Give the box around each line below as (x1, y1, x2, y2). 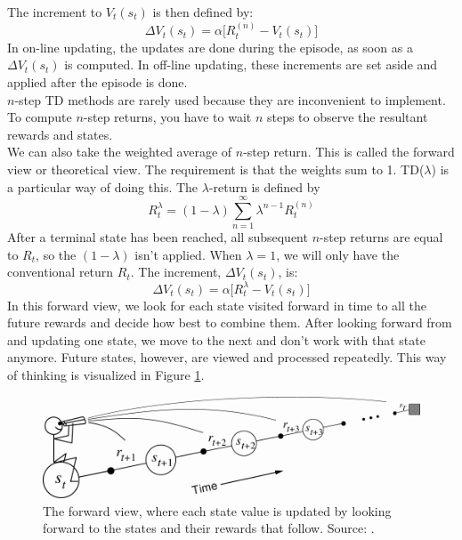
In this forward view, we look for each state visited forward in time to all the (7, 295, 426, 314)
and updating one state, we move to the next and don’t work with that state (7, 330, 426, 349)
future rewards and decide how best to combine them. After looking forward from (7, 313, 452, 332)
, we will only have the (276, 245, 400, 263)
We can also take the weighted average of (7, 142, 232, 161)
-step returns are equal (320, 228, 443, 246)
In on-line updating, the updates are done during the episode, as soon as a (7, 37, 413, 56)
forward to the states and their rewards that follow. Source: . (43, 519, 375, 537)
